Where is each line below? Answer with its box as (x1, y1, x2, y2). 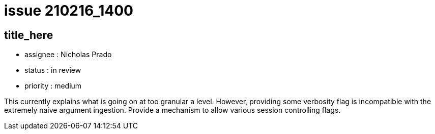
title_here (4, 28, 53, 41)
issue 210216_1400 (4, 2, 133, 19)
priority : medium (24, 81, 82, 91)
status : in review (24, 66, 81, 75)
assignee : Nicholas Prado (24, 50, 112, 59)
